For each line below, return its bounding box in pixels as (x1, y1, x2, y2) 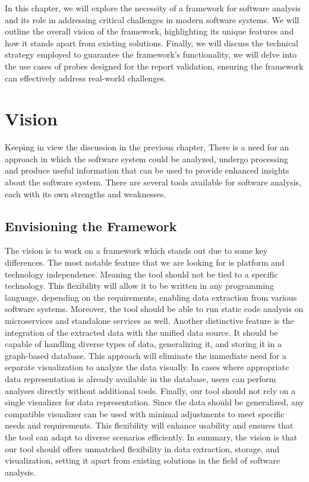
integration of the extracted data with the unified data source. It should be (5, 326, 278, 338)
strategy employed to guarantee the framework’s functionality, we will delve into (5, 48, 297, 61)
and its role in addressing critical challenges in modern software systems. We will (5, 13, 299, 26)
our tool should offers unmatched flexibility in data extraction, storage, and (5, 442, 280, 455)
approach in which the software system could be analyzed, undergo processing (5, 152, 288, 165)
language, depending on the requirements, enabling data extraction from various (5, 291, 297, 303)
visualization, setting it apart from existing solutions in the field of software (5, 454, 280, 467)
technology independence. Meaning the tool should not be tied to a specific (5, 267, 278, 280)
